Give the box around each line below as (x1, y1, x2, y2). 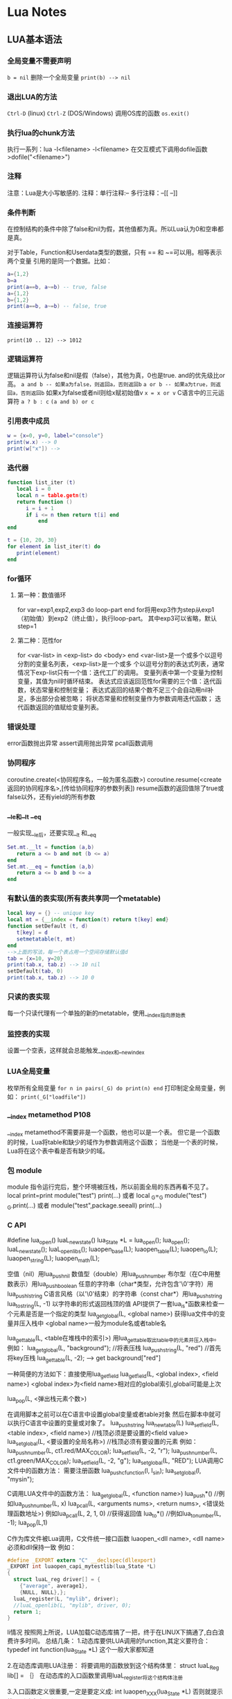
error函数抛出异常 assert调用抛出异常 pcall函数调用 (7, 739, 154, 747)
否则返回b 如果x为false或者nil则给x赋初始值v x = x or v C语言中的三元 (20, 388, 219, 397)
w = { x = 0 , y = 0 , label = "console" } (7, 433, 104, 439)
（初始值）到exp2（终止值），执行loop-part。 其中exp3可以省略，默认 (17, 614, 217, 622)
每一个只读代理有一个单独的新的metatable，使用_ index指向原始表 (7, 1009, 186, 1019)
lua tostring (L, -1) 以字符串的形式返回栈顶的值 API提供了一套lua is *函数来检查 (7, 1299, 219, 1309)
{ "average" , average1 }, (19, 1583, 89, 1589)
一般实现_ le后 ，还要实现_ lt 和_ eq (7, 829, 97, 839)
